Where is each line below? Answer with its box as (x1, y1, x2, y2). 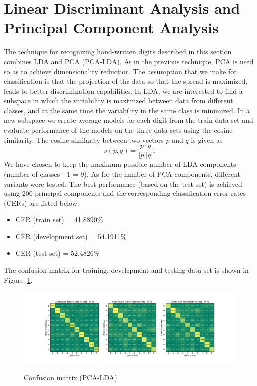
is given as (191, 134, 223, 145)
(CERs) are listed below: (4, 197, 79, 208)
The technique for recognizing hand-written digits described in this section (4, 46, 232, 57)
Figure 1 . (4, 274, 33, 285)
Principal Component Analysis (4, 17, 219, 38)
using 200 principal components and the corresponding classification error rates (4, 188, 246, 198)
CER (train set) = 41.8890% (15, 214, 103, 225)
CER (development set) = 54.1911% (15, 231, 127, 241)
